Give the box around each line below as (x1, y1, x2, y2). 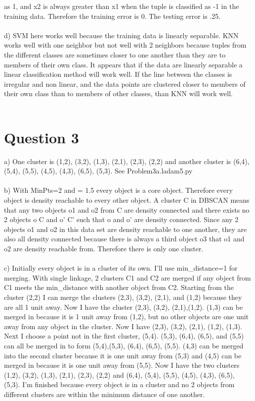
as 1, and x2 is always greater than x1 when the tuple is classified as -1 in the (4, 1, 239, 11)
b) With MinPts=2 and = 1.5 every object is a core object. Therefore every (4, 185, 233, 195)
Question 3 (4, 127, 79, 147)
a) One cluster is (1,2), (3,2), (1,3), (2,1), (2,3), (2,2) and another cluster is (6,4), (4, 156, 250, 166)
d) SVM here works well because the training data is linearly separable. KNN (4, 30, 239, 40)
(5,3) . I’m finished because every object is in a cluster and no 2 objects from (4, 379, 235, 390)
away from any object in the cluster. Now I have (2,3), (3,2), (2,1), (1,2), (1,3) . (4, 321, 242, 331)
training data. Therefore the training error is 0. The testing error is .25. (4, 10, 221, 21)
